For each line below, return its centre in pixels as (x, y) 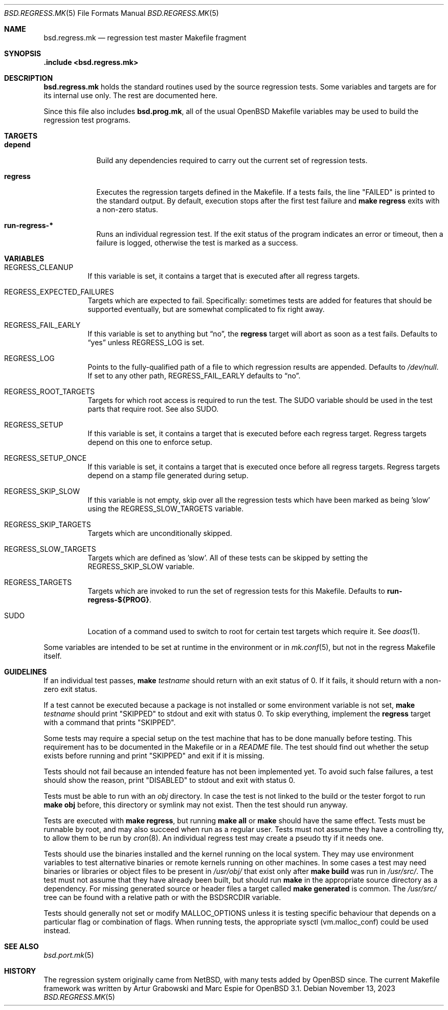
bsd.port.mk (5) (69, 955)
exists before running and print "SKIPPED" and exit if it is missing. (154, 756)
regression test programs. (87, 120)
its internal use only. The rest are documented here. (131, 95)
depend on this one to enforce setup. (150, 442)
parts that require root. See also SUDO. (153, 409)
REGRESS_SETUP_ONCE (46, 458)
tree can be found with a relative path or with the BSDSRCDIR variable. (162, 897)
